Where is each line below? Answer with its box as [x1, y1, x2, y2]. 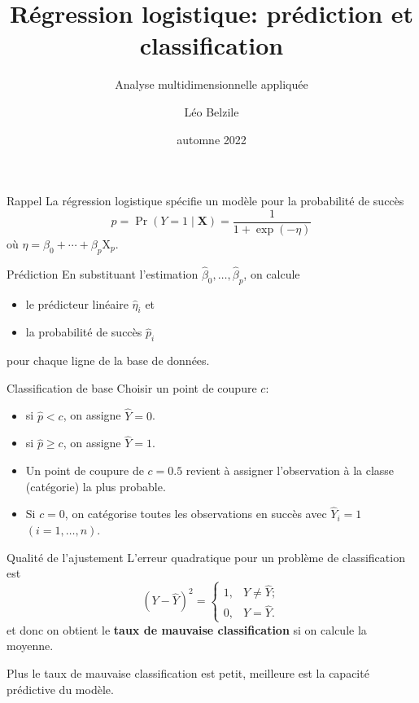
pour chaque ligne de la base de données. [7, 352, 210, 369]
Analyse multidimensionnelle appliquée [115, 76, 308, 93]
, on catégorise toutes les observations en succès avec [64, 505, 327, 522]
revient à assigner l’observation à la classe [185, 461, 395, 478]
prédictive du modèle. [7, 680, 114, 697]
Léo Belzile [184, 103, 239, 120]
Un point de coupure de [25, 461, 144, 478]
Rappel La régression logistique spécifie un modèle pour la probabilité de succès [7, 192, 404, 209]
